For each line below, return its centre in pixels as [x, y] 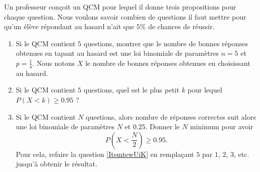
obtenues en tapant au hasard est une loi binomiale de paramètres [117, 53]
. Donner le [163, 126]
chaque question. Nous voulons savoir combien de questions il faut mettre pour [125, 16]
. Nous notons [53, 63]
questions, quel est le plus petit [132, 90]
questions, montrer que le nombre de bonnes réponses [166, 43]
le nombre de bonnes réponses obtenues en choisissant [168, 63]
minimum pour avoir [222, 126]
